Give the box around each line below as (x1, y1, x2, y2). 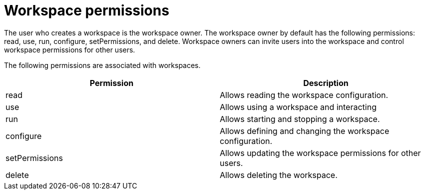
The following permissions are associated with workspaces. (4, 60, 201, 69)
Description (303, 77, 349, 88)
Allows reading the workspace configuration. (220, 89, 389, 100)
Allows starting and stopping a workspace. (220, 113, 380, 124)
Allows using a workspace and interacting (220, 101, 377, 112)
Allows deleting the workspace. (220, 169, 338, 180)
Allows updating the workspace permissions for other (220, 147, 421, 158)
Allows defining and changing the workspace (220, 125, 390, 136)
